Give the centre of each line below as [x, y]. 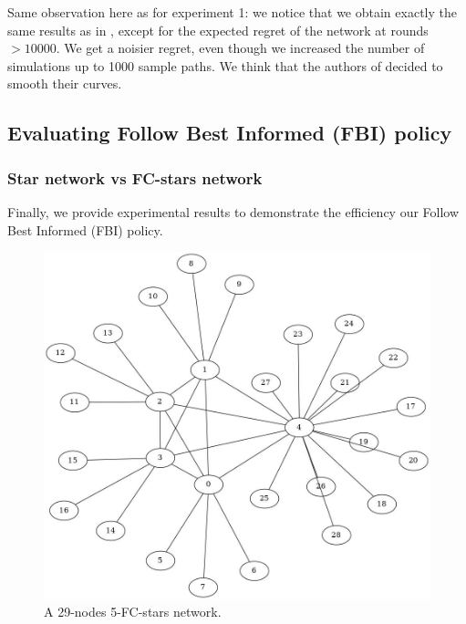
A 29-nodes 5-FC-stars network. [133, 612]
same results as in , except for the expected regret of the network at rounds [218, 30]
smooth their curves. [65, 83]
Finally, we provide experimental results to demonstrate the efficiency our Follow [233, 211]
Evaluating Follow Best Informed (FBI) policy [230, 133]
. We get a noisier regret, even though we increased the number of [240, 48]
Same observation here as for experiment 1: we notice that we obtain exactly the [232, 12]
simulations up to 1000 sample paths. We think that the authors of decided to [225, 65]
